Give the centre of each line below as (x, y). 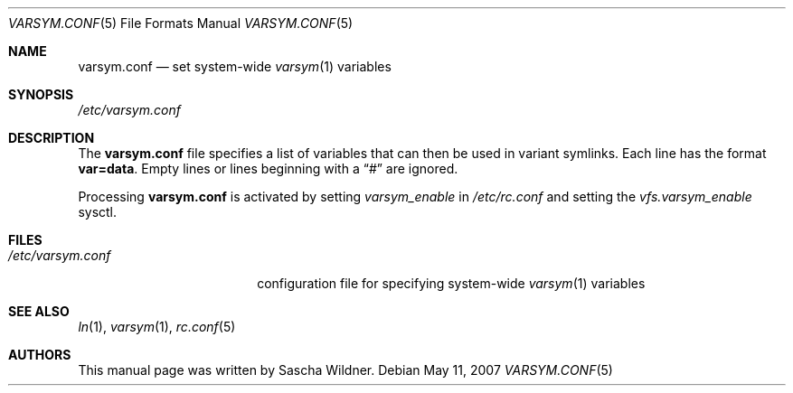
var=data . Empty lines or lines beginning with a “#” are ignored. (268, 168)
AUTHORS (40, 355)
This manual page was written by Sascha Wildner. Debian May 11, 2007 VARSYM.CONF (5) (345, 370)
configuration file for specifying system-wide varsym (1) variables (451, 283)
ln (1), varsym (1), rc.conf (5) (157, 327)
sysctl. (98, 212)
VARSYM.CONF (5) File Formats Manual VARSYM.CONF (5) (181, 23)
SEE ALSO (39, 311)
